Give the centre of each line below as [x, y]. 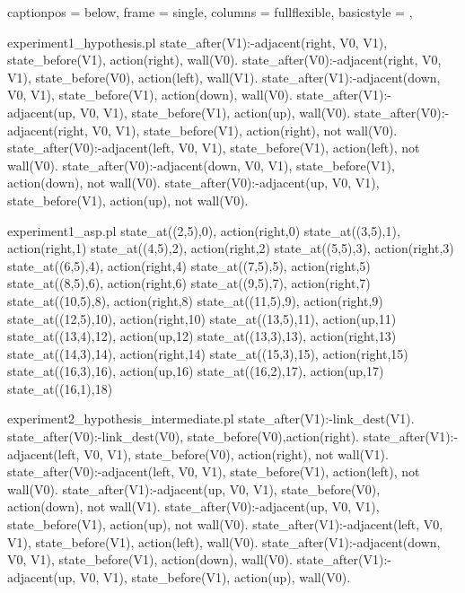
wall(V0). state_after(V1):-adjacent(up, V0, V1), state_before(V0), [194, 488]
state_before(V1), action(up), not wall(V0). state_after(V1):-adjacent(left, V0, [225, 524]
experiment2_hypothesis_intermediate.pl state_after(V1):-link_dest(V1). [211, 419]
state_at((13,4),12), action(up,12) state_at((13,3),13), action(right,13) [202, 336]
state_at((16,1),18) [60, 388]
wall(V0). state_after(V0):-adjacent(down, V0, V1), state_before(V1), [201, 165]
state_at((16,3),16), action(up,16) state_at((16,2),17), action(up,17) [196, 371]
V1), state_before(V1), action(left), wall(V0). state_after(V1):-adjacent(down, [224, 541]
